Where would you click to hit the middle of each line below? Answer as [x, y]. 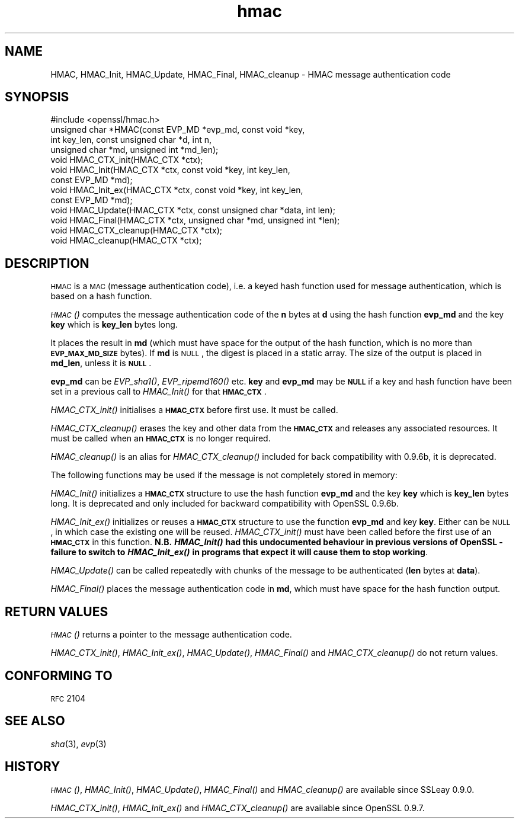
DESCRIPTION [47, 263]
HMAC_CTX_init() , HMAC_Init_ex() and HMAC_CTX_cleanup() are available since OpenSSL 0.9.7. [238, 808]
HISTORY [33, 767]
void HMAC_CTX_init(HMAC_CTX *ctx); [127, 160]
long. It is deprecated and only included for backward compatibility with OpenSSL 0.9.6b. [225, 504]
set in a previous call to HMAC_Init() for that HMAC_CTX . [158, 392]
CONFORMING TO [59, 675]
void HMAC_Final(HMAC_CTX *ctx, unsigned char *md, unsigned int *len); [195, 220]
